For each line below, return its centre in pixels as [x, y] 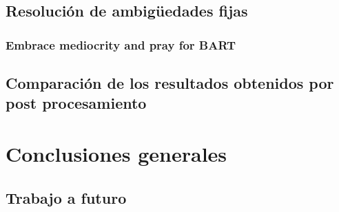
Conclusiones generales [116, 153]
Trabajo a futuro [66, 197]
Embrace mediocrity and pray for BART [121, 44]
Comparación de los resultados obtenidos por [170, 83]
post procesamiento [76, 103]
